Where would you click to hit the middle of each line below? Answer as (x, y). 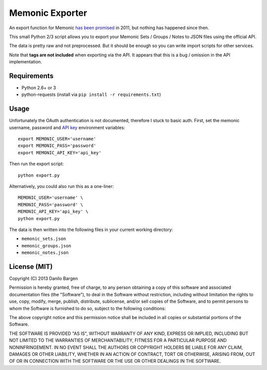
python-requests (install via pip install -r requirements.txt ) (91, 94)
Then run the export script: (37, 164)
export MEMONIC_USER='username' (57, 139)
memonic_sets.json (44, 239)
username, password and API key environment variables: (67, 127)
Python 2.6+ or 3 (39, 88)
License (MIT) (31, 266)
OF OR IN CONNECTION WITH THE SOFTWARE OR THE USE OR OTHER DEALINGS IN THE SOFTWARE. (115, 361)
